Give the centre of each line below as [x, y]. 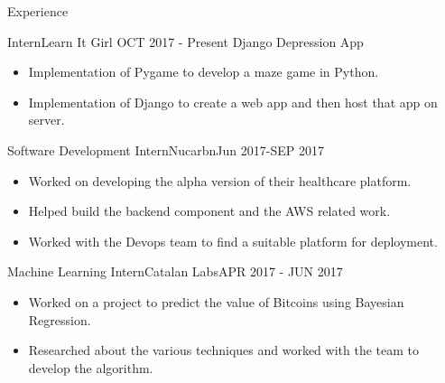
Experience [38, 11]
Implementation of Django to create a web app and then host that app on [233, 102]
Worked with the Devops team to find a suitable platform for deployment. [233, 241]
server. [46, 120]
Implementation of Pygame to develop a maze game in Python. [204, 72]
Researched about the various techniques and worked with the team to [223, 350]
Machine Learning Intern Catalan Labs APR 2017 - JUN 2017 [175, 271]
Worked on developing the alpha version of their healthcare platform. [220, 180]
